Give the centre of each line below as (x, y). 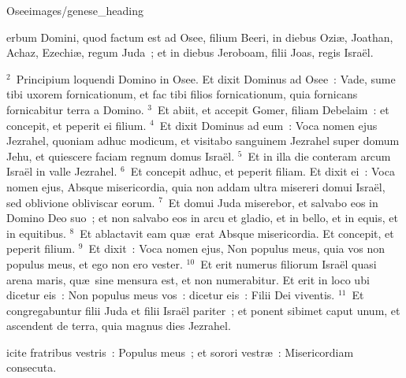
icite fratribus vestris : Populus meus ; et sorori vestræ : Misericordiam (180, 352)
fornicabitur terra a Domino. (75, 109)
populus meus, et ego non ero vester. (95, 263)
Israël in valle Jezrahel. (62, 171)
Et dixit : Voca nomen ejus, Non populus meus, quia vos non (237, 248)
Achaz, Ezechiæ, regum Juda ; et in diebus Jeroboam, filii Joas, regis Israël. (190, 52)
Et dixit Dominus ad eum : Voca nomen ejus (268, 125)
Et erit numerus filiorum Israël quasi (289, 263)
